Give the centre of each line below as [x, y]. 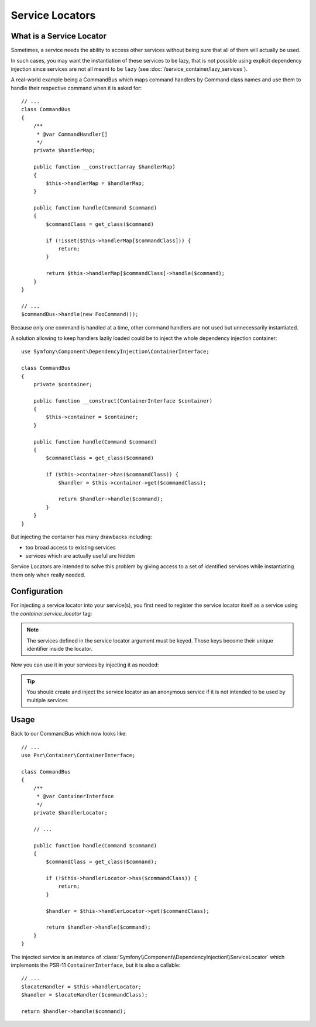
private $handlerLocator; [71, 813]
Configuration [37, 591]
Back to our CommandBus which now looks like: [69, 734]
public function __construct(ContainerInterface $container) [123, 401]
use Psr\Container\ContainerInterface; [78, 755]
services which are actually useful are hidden [80, 555]
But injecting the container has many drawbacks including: [81, 537]
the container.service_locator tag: [51, 613]
